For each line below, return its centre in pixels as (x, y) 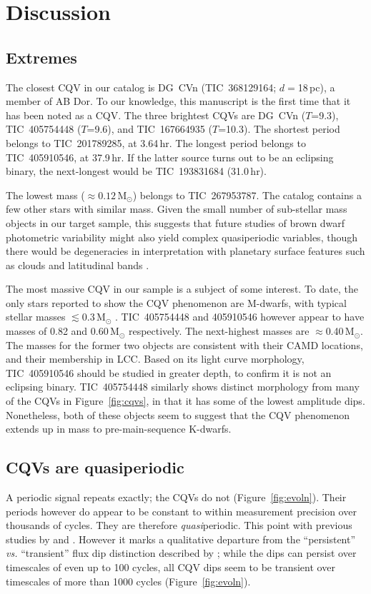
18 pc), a (316, 87)
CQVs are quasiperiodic (95, 467)
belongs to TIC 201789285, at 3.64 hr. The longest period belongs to (156, 142)
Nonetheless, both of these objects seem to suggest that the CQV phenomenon (178, 414)
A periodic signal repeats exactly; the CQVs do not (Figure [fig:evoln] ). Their (176, 497)
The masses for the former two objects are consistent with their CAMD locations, (184, 344)
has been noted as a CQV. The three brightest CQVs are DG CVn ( (156, 115)
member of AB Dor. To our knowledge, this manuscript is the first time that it (178, 101)
